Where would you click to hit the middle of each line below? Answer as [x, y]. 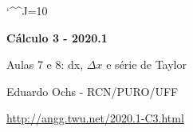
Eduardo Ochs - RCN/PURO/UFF [93, 91]
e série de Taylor [147, 64]
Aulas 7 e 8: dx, [45, 64]
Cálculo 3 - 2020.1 [57, 37]
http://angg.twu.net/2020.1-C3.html [95, 118]
